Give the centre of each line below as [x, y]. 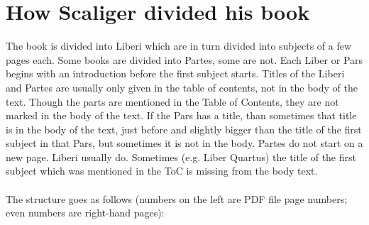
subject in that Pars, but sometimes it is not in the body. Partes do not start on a [184, 143]
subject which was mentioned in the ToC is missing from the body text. [162, 171]
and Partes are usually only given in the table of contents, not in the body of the [182, 87]
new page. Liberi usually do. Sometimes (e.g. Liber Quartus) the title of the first [181, 157]
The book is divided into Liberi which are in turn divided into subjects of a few [179, 46]
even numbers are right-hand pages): [85, 213]
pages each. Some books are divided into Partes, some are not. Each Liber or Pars [184, 59]
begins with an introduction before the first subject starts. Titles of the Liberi [175, 73]
